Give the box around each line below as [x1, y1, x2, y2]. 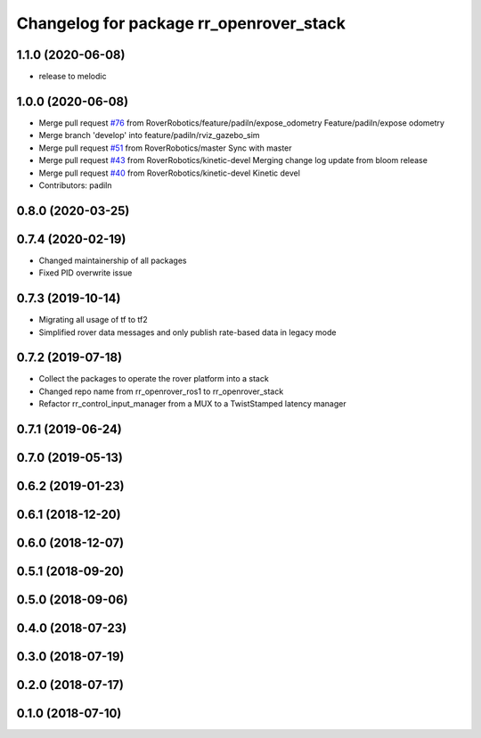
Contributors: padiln [38, 179, 112, 191]
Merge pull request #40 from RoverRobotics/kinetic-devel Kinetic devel [38, 168, 300, 178]
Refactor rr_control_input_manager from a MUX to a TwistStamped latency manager [38, 398, 346, 409]
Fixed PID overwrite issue [38, 267, 133, 278]
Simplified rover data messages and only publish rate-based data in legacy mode [38, 326, 337, 338]
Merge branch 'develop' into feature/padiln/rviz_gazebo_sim [38, 130, 260, 141]
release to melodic [38, 71, 107, 82]
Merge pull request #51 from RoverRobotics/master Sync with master [38, 143, 293, 153]
